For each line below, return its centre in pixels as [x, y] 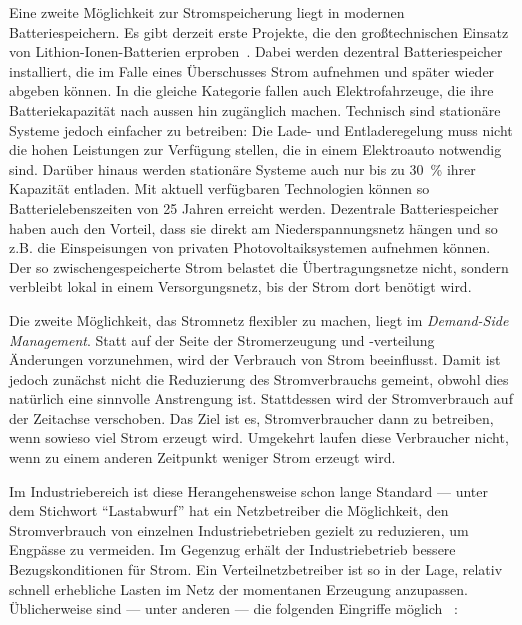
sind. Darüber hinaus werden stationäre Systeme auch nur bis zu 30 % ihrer [242, 168]
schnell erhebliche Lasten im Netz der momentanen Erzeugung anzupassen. [238, 588]
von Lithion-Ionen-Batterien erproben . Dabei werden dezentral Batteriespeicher [256, 51]
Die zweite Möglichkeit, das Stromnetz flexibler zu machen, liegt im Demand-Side [259, 319]
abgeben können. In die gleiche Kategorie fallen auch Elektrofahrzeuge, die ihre [251, 90]
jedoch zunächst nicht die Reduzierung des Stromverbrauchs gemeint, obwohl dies [259, 378]
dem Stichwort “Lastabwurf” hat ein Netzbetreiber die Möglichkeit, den [229, 510]
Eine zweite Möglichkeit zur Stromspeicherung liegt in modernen [207, 12]
